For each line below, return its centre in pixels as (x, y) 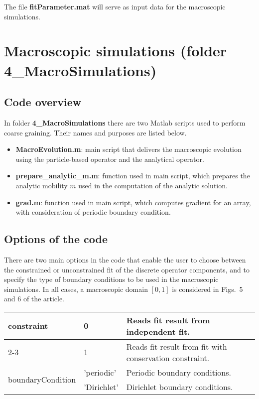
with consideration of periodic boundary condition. (93, 212)
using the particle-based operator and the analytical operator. (110, 159)
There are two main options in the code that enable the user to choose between (125, 259)
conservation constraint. (168, 358)
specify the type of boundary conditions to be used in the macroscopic (111, 279)
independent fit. (158, 331)
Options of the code (56, 239)
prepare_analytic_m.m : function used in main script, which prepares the (133, 176)
